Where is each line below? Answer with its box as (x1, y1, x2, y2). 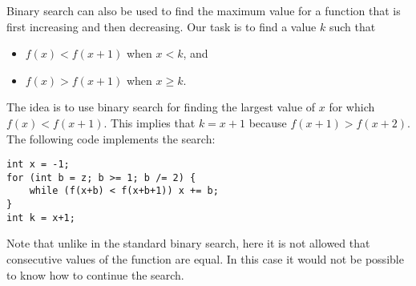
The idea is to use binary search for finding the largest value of (6, 99, 316, 115)
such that (329, 18, 376, 34)
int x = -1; (6, 159, 70, 171)
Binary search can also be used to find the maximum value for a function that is (6, 2, 401, 18)
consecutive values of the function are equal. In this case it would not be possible (6, 251, 404, 268)
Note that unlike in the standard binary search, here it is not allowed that (6, 235, 370, 252)
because (248, 114, 287, 131)
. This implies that (103, 114, 196, 131)
